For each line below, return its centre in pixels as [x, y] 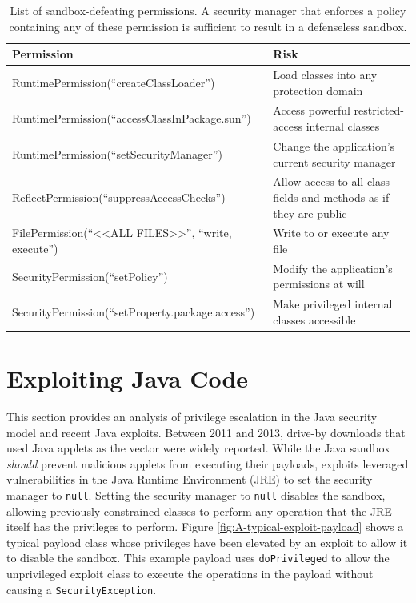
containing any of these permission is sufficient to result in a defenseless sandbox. [208, 26]
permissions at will [319, 284]
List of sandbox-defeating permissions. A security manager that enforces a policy [208, 10]
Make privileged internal [333, 304]
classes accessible [314, 319]
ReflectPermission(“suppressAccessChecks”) [119, 197]
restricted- [379, 110]
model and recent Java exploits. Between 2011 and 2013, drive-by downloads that [206, 432]
